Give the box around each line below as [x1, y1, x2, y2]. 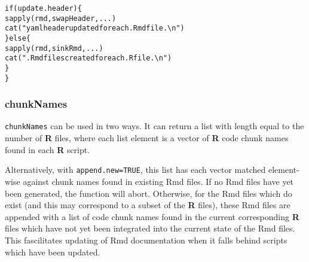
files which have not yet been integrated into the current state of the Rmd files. [5, 222, 295, 234]
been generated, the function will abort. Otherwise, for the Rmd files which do [5, 187, 292, 199]
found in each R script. [5, 143, 90, 156]
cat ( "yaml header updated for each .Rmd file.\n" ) [5, 24, 185, 33]
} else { [5, 33, 30, 42]
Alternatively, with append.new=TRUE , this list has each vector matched [5, 163, 266, 176]
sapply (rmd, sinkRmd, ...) [5, 44, 103, 53]
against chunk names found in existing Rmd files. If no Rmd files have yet [23, 175, 294, 187]
